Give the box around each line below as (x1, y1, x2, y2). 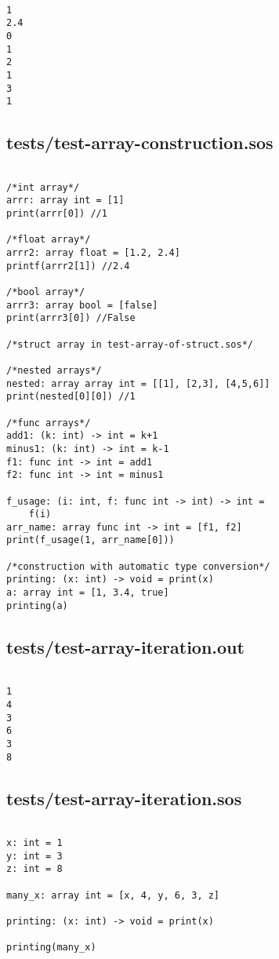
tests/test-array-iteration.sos (6, 786, 242, 810)
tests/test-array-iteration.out (6, 634, 245, 658)
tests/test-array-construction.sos (6, 130, 274, 155)
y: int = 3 (6, 850, 63, 862)
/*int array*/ (6, 181, 80, 193)
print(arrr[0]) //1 (6, 208, 107, 220)
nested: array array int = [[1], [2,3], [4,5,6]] (6, 377, 270, 389)
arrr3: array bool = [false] (6, 299, 158, 311)
